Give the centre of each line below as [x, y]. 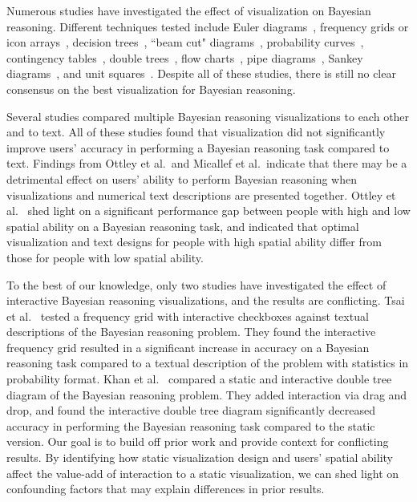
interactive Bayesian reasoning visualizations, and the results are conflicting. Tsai [206, 300]
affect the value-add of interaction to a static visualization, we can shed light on [203, 473]
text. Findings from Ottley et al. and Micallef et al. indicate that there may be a [207, 163]
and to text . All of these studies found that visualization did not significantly [196, 132]
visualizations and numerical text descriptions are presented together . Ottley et [201, 194]
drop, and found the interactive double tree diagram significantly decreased [191, 410]
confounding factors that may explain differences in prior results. [166, 489]
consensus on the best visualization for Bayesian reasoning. [151, 89]
